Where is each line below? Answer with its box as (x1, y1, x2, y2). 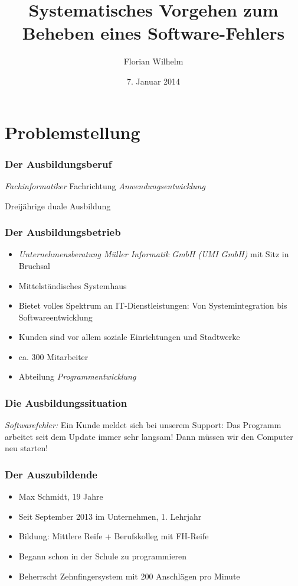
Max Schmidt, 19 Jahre (18, 490, 103, 503)
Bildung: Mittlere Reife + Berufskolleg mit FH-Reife (18, 530, 209, 542)
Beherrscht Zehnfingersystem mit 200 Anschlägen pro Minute (18, 569, 240, 582)
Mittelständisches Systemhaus (18, 279, 127, 292)
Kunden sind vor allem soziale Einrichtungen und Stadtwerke (18, 331, 240, 343)
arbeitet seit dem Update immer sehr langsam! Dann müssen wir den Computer (5, 430, 293, 442)
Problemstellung (5, 119, 140, 144)
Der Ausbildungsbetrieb (5, 225, 121, 239)
